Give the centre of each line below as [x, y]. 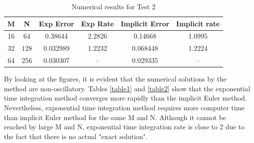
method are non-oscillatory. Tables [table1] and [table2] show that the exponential [127, 88]
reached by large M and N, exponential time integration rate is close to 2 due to [124, 127]
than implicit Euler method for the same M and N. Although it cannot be [115, 117]
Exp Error [57, 23]
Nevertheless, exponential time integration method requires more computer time [124, 107]
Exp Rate [98, 23]
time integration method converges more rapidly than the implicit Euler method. [126, 98]
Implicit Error [145, 23]
